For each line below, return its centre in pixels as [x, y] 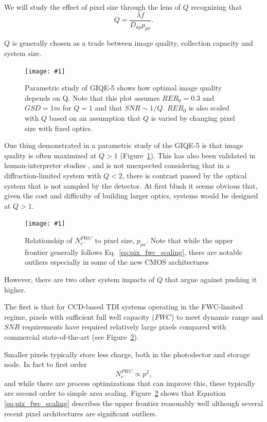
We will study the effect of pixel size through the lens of [92, 7]
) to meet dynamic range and [217, 316]
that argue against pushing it [211, 279]
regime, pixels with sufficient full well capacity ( [79, 316]
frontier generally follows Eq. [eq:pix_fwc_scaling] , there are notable [133, 252]
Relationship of [49, 240]
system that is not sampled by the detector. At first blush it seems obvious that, [131, 185]
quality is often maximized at [50, 155]
